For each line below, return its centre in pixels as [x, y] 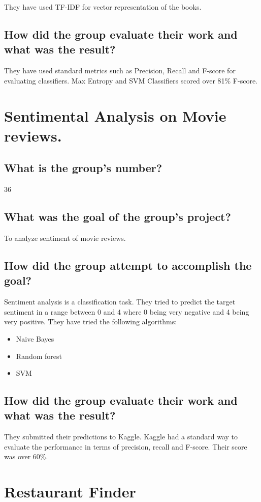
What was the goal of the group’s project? [118, 217]
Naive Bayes [35, 338]
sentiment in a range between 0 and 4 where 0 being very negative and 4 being [127, 311]
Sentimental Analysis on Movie [115, 115]
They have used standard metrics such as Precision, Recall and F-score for [120, 71]
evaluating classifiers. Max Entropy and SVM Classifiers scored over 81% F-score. [131, 80]
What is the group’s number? [83, 168]
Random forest [39, 356]
